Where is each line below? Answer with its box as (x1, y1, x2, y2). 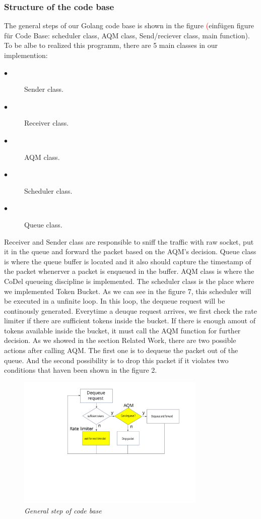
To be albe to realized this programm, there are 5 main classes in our (4, 40, 218, 50)
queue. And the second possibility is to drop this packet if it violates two (4, 355, 229, 365)
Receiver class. (24, 118, 69, 128)
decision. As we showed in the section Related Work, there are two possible (4, 335, 236, 345)
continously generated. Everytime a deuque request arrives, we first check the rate (4, 305, 257, 316)
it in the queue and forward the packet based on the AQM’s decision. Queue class (4, 246, 256, 257)
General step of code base (24, 505, 102, 515)
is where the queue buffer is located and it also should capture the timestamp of (4, 256, 251, 266)
